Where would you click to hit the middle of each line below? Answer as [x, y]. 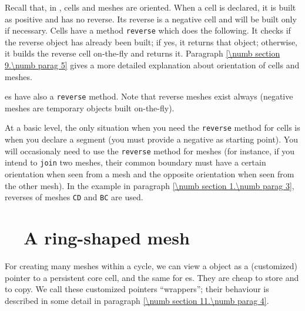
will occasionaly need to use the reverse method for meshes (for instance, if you [150, 150]
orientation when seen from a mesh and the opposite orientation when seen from [150, 174]
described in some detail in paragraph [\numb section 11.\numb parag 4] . [137, 300]
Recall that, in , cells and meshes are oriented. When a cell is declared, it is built [150, 7]
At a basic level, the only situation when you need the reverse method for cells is [152, 128]
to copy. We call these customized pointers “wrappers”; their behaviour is [137, 289]
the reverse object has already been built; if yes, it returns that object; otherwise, [151, 42]
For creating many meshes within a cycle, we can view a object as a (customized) [151, 266]
